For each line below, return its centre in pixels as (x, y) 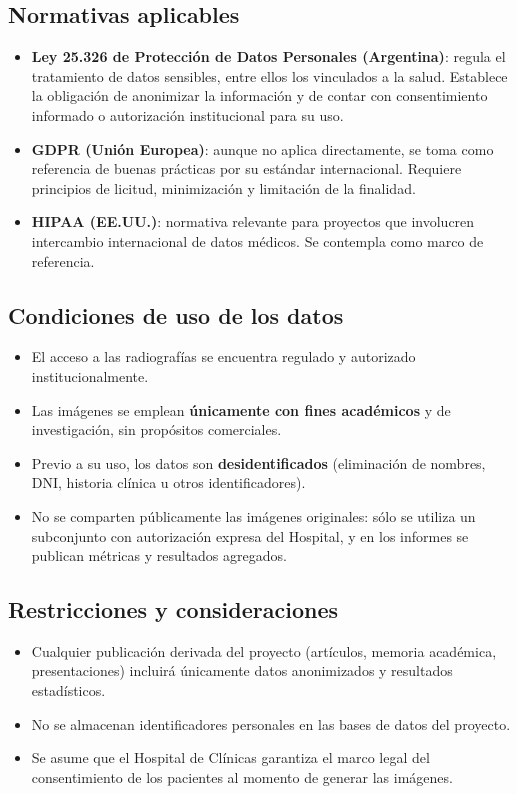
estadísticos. (68, 690)
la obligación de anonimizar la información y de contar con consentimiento (259, 95)
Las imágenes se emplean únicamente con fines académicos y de (241, 409)
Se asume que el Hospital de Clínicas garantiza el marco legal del (230, 757)
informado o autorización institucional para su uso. (187, 114)
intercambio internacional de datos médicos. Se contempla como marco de (257, 240)
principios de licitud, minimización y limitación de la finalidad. (223, 187)
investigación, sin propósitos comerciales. (156, 429)
